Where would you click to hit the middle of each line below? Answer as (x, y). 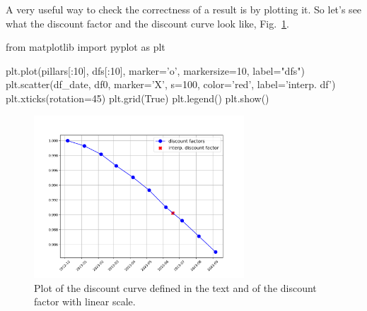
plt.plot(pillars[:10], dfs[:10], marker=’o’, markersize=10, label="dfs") (155, 70)
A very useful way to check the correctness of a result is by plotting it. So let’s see (184, 9)
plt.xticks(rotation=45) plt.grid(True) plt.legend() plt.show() (138, 98)
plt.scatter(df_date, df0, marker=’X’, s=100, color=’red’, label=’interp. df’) (171, 84)
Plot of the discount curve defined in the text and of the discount (175, 287)
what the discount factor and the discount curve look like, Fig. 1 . (148, 23)
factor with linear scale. (85, 301)
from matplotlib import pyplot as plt (86, 47)
